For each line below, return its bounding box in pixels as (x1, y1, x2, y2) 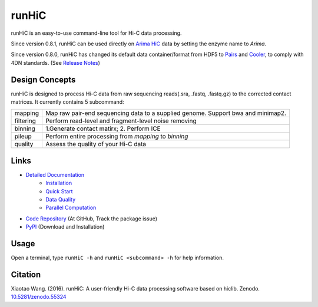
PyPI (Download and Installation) (25, 223, 105, 230)
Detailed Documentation (25, 171, 85, 178)
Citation (11, 269, 41, 279)
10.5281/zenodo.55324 (11, 293, 67, 301)
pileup (14, 133, 32, 141)
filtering (14, 117, 37, 125)
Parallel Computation (45, 204, 97, 212)
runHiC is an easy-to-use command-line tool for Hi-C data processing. (11, 29, 182, 37)
